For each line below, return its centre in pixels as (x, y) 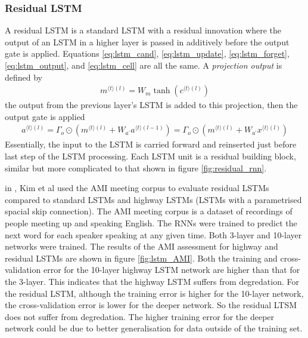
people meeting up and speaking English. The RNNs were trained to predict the (151, 223)
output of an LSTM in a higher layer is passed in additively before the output (147, 42)
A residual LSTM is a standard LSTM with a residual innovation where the (143, 30)
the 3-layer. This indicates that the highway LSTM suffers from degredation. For (152, 281)
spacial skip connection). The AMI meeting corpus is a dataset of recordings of (149, 211)
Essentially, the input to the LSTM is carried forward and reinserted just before (151, 144)
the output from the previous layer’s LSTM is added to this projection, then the (151, 105)
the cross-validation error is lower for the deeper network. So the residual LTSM (151, 305)
